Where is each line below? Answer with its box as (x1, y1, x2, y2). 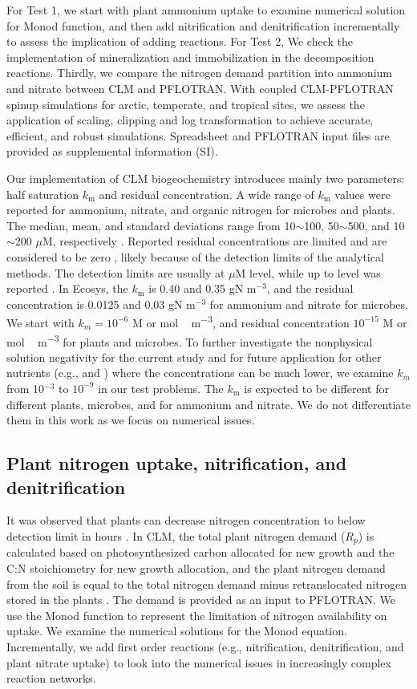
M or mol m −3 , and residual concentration (132, 312, 350, 330)
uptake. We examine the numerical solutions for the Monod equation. (6, 622, 347, 639)
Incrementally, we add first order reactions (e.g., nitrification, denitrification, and (6, 638, 404, 655)
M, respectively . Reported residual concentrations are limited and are (42, 233, 387, 249)
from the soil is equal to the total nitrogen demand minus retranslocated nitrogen (6, 575, 407, 592)
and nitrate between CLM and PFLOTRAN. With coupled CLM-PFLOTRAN (6, 79, 394, 96)
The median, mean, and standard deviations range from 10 (6, 217, 296, 233)
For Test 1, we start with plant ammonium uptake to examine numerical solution (6, 2, 406, 18)
